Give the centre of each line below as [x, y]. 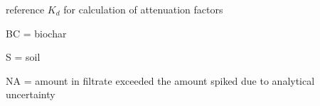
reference [25, 9]
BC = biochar [36, 33]
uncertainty [31, 94]
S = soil [23, 57]
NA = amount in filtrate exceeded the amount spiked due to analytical [160, 80]
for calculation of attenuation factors [143, 9]
